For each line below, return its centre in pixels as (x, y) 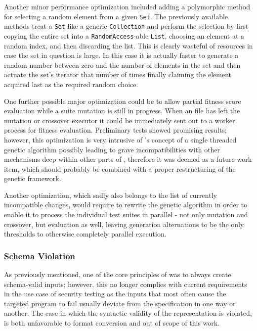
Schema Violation (40, 256)
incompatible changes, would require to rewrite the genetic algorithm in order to (126, 205)
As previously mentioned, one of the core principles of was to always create (118, 274)
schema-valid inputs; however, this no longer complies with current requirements (126, 284)
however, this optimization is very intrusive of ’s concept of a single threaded (120, 139)
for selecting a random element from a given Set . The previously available (116, 16)
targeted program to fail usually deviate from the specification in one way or (120, 303)
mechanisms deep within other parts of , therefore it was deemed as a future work (128, 159)
